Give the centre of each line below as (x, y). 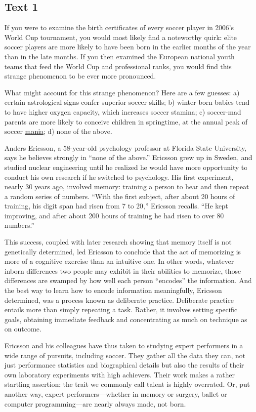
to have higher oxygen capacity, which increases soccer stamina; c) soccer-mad (123, 111)
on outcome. (23, 329)
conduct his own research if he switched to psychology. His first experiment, (119, 177)
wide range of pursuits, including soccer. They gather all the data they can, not (125, 355)
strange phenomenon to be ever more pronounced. (80, 76)
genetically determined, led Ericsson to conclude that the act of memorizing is (123, 251)
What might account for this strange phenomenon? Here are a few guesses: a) (122, 92)
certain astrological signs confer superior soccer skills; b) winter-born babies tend (127, 102)
